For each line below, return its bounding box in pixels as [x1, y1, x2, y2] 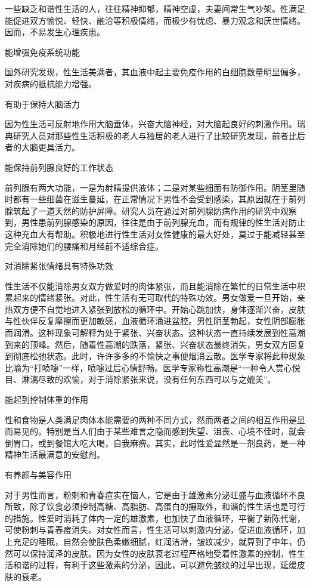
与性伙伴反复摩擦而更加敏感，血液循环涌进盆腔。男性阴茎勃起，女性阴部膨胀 [5, 314, 305, 327]
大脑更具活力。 [21, 141, 80, 153]
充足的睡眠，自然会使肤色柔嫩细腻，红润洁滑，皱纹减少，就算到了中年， [13, 535, 297, 547]
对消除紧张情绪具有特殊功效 [5, 260, 113, 272]
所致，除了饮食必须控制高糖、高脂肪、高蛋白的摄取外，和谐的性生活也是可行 [5, 500, 305, 513]
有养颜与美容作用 [5, 468, 72, 480]
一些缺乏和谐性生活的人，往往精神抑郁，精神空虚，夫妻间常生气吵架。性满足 [5, 2, 305, 14]
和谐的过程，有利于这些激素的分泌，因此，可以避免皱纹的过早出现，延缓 [13, 559, 297, 571]
